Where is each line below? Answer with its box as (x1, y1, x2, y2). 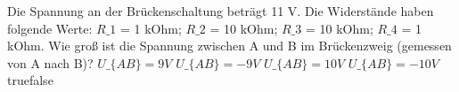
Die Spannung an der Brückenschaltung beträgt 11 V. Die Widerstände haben (7, 2, 434, 19)
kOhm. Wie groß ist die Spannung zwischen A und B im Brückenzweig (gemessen (7, 36, 452, 55)
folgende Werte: (7, 19, 93, 37)
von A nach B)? (7, 53, 94, 72)
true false (7, 71, 53, 89)
